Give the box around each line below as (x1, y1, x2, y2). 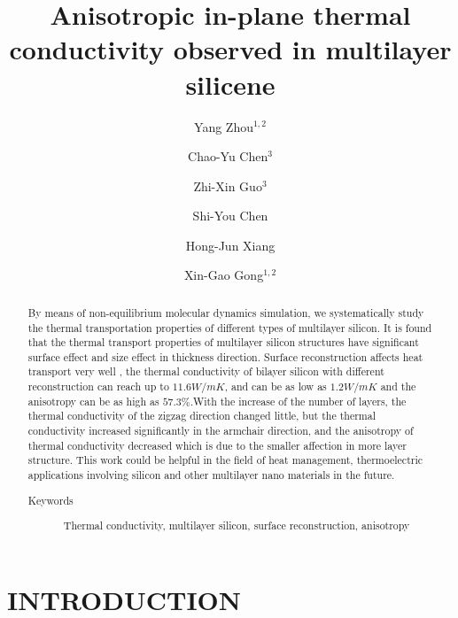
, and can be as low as (224, 379, 327, 394)
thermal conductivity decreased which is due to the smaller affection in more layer (27, 437, 407, 452)
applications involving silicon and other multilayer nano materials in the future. (27, 467, 395, 483)
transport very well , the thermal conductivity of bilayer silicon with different (27, 364, 384, 379)
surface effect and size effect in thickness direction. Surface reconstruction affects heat (27, 349, 423, 364)
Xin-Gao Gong (183, 266, 264, 284)
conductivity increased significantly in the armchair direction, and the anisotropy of (27, 423, 414, 438)
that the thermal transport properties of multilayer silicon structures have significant (27, 335, 419, 350)
